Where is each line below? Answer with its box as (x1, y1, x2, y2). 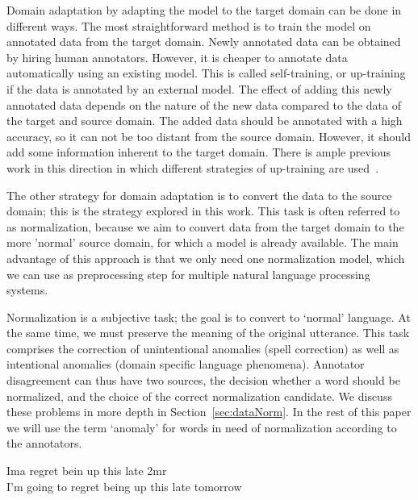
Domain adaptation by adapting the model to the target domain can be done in (6, 2, 402, 18)
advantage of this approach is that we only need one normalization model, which (6, 249, 405, 266)
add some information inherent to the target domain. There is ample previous (6, 144, 391, 160)
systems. (6, 281, 48, 298)
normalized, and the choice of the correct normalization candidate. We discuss (6, 387, 392, 404)
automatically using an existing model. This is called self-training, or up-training (6, 65, 406, 81)
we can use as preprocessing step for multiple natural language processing (6, 265, 370, 282)
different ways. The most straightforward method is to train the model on (6, 17, 371, 34)
